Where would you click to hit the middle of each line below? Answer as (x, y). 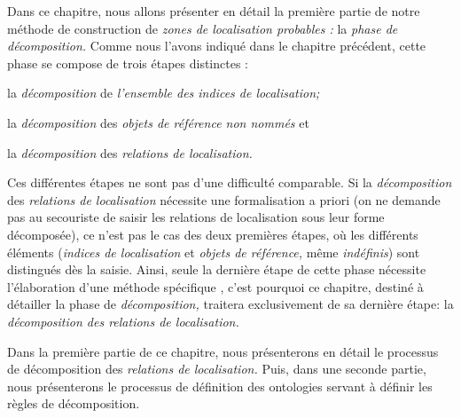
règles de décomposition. (74, 403)
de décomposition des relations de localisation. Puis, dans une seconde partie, (217, 369)
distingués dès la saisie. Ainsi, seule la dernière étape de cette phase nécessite (217, 269)
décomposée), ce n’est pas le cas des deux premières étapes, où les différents (213, 234)
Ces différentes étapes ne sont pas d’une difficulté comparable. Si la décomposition (230, 182)
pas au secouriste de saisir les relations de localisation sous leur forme (196, 217)
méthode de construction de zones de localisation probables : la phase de (203, 28)
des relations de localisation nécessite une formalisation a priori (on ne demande (224, 199)
